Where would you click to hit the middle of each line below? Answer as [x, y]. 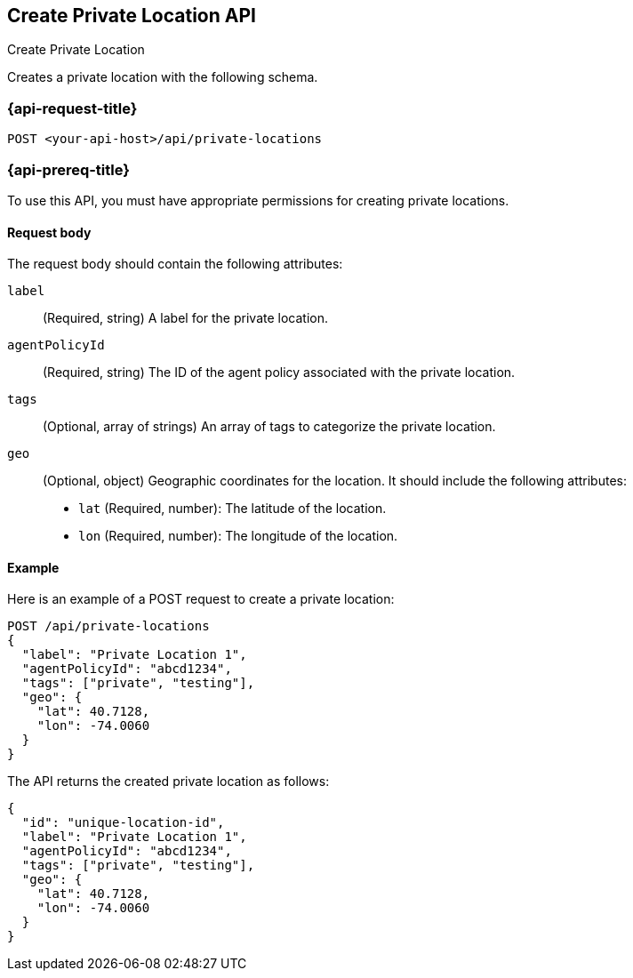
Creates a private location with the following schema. [163, 77]
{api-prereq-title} [68, 169]
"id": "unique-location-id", [123, 823]
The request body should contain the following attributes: [175, 264]
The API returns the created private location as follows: [168, 782]
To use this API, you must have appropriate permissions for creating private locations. [258, 200]
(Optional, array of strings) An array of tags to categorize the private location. [269, 427]
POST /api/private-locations [108, 626]
